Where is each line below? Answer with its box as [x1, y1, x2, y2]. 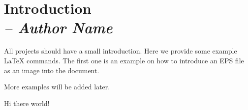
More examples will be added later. [4, 82, 110, 92]
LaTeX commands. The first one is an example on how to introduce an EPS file [4, 55, 244, 65]
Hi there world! [4, 98, 50, 108]
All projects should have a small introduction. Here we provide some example [4, 46, 237, 56]
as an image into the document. [4, 65, 99, 75]
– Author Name [4, 17, 113, 38]
